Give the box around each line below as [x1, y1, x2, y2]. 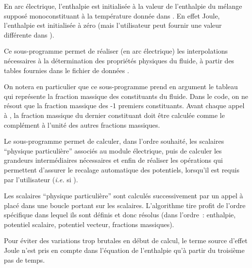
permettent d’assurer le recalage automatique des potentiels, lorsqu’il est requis [4, 164, 239, 174]
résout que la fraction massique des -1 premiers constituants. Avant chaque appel [4, 100, 245, 111]
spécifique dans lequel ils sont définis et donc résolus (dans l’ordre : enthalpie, [4, 210, 236, 220]
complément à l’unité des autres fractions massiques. [4, 119, 160, 130]
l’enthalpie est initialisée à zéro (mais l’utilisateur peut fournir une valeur [4, 20, 222, 30]
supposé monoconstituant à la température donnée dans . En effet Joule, [4, 10, 220, 20]
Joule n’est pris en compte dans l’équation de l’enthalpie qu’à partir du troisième [4, 245, 245, 255]
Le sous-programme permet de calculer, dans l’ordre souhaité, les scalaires [4, 136, 224, 146]
